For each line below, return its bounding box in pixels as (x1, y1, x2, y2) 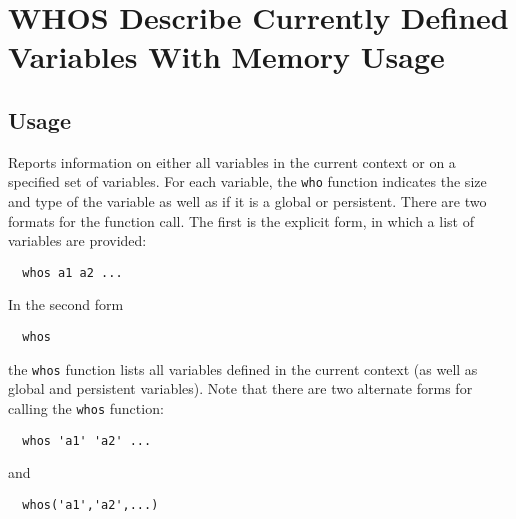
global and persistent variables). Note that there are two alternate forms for (8, 378, 473, 399)
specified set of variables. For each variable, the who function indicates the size (8, 171, 487, 192)
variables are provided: (8, 230, 147, 251)
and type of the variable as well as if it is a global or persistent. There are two (8, 191, 487, 212)
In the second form (8, 294, 124, 315)
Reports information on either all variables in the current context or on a (8, 151, 456, 172)
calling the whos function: (8, 397, 164, 418)
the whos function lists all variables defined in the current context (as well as (8, 358, 478, 379)
